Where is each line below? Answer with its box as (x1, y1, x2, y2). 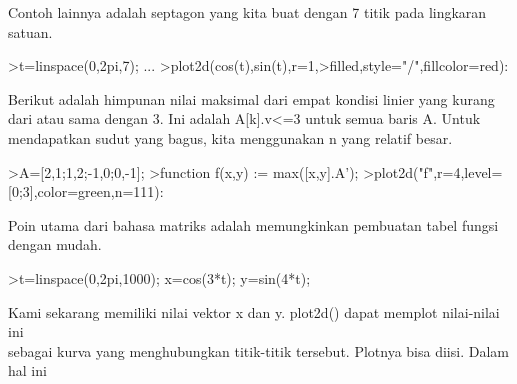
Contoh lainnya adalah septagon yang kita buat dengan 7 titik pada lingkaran (8, 2, 487, 22)
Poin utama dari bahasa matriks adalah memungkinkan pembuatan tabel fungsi (8, 214, 499, 235)
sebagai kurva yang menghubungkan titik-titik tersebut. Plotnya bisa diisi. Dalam (8, 340, 509, 361)
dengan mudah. (8, 234, 102, 255)
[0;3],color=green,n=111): (8, 181, 164, 202)
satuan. (8, 21, 53, 42)
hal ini (8, 360, 47, 381)
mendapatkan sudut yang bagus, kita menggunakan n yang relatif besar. (8, 127, 453, 148)
